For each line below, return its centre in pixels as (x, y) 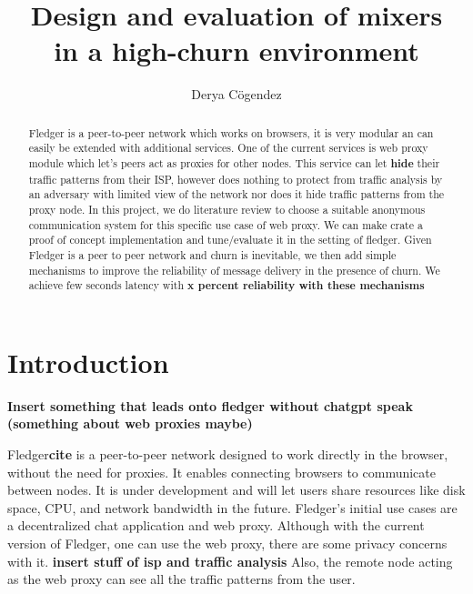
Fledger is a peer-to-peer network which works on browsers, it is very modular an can (231, 132)
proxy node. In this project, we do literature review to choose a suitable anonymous (227, 209)
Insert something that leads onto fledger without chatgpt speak (210, 405)
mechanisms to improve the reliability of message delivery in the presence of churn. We (234, 270)
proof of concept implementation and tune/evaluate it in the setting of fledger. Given (230, 240)
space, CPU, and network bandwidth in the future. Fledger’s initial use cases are (232, 507)
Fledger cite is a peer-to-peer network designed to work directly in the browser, (228, 454)
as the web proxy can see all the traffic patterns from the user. (181, 579)
